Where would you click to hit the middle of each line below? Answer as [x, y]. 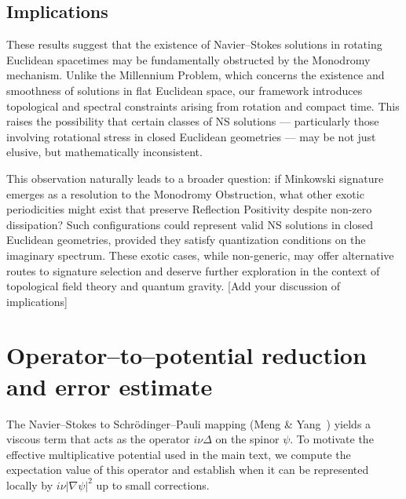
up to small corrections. [153, 484]
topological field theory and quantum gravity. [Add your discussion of [174, 286]
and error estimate [110, 386]
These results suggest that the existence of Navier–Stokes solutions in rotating [194, 44]
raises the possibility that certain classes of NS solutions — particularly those [193, 121]
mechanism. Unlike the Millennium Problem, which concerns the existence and [196, 75]
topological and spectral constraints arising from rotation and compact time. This [203, 106]
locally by [30, 484]
